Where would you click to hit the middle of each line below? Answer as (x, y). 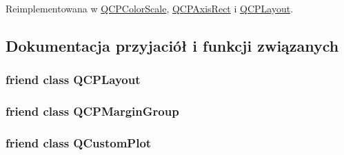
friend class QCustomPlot (79, 142)
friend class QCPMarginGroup (92, 111)
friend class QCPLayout (73, 80)
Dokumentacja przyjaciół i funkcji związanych (172, 45)
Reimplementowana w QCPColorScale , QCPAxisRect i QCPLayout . (150, 8)
